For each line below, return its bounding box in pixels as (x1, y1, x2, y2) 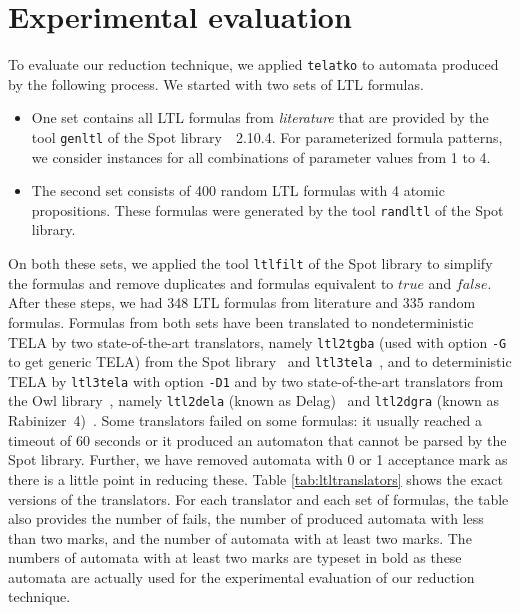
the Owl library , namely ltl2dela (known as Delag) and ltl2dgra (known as (8, 390, 500, 411)
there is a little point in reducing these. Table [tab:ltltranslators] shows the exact (8, 468, 503, 489)
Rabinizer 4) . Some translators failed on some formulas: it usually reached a (8, 410, 483, 431)
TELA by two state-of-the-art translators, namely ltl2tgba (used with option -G (8, 331, 507, 352)
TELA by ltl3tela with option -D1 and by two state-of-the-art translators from (8, 370, 504, 391)
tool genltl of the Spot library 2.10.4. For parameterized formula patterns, (31, 126, 503, 147)
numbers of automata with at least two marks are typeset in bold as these (8, 547, 462, 568)
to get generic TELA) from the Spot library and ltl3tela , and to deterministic (8, 351, 512, 372)
